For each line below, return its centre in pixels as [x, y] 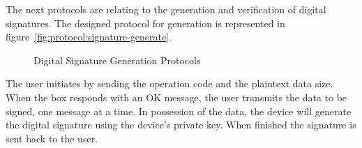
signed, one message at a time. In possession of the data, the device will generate [179, 111]
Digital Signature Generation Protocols [117, 60]
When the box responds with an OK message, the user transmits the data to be [176, 97]
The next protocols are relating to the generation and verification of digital [166, 9]
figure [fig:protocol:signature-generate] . [89, 37]
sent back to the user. [52, 138]
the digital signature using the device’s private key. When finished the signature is [181, 125]
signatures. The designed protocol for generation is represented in [145, 23]
